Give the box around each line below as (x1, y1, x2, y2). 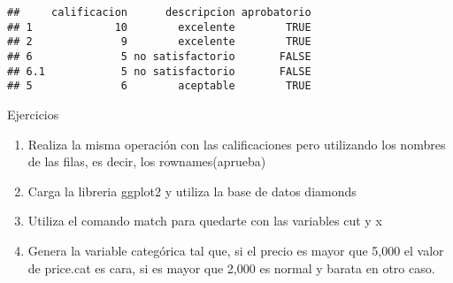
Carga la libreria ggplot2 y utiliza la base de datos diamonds (27, 181, 357, 200)
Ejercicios (7, 104, 59, 123)
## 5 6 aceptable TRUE (7, 80, 311, 93)
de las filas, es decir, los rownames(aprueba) (27, 152, 266, 171)
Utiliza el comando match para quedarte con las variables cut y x (27, 211, 382, 230)
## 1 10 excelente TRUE (7, 20, 311, 34)
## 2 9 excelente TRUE (7, 35, 311, 49)
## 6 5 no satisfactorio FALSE (7, 50, 311, 63)
